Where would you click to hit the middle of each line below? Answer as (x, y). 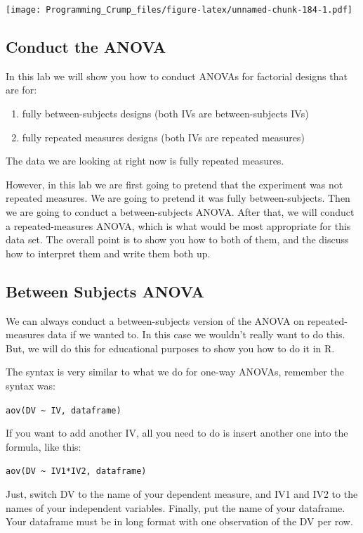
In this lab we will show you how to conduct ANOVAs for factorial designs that (177, 76)
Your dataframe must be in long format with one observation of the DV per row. (179, 521)
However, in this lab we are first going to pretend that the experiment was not (174, 184)
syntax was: (31, 385)
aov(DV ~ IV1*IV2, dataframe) (76, 471)
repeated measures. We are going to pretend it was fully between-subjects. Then (178, 198)
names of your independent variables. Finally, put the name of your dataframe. (176, 507)
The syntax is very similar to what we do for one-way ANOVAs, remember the (175, 372)
